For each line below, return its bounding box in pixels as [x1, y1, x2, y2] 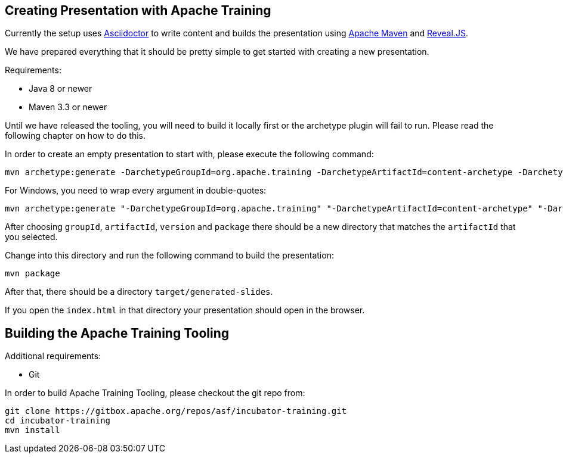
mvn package [5, 269, 60, 279]
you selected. [5, 232, 58, 242]
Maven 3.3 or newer [29, 102, 107, 113]
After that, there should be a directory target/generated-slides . [5, 286, 273, 297]
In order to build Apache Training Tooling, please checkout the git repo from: [5, 388, 305, 398]
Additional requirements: [5, 351, 101, 362]
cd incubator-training [5, 416, 111, 426]
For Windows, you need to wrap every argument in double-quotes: [5, 185, 267, 196]
